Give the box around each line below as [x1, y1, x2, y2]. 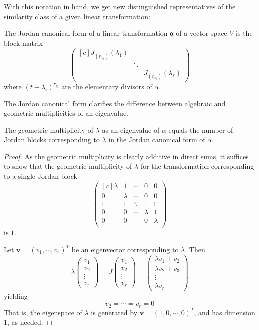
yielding [4, 290, 28, 301]
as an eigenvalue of [102, 124, 160, 135]
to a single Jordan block [4, 171, 77, 181]
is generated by [91, 307, 138, 317]
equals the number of [168, 124, 233, 135]
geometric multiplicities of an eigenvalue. [4, 108, 128, 118]
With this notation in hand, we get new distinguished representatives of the [4, 1, 236, 11]
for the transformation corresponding [140, 161, 254, 171]
